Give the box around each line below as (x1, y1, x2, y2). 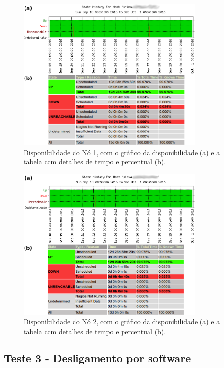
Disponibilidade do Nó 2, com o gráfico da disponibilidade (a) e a (24, 316, 220, 327)
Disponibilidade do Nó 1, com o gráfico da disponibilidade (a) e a (24, 147, 220, 157)
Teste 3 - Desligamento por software (4, 350, 191, 365)
